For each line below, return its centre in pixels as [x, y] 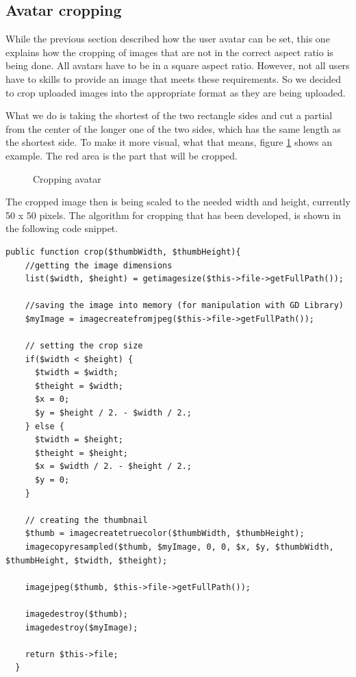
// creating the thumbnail [86, 520]
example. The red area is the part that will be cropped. [122, 155]
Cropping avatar [67, 178]
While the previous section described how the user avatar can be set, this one [168, 39]
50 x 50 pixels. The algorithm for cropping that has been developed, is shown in [173, 215]
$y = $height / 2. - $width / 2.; [113, 413]
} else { [44, 426]
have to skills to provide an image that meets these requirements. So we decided [174, 78]
